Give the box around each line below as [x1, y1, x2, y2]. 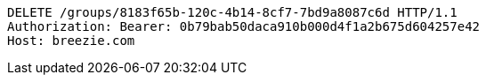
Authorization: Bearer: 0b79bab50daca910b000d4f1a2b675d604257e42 [7, 19, 481, 34]
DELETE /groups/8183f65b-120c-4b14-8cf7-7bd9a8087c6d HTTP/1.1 [7, 5, 458, 19]
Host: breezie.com [7, 34, 135, 48]
